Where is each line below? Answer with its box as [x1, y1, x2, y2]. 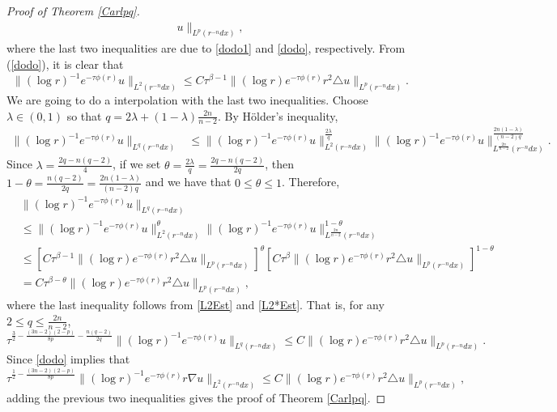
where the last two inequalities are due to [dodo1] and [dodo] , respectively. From [6, 40, 406, 57]
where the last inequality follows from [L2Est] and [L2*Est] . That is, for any [6, 296, 385, 313]
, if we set [113, 155, 161, 172]
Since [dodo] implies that [6, 350, 130, 367]
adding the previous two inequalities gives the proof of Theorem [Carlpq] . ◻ [6, 389, 386, 406]
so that [66, 107, 102, 124]
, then [265, 155, 294, 172]
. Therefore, [281, 173, 340, 190]
